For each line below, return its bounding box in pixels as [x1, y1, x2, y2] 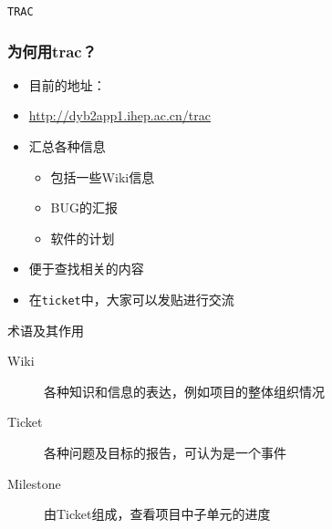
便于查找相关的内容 [28, 259, 144, 278]
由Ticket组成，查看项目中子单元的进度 [44, 504, 271, 524]
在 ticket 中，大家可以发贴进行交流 [28, 290, 234, 309]
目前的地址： [28, 75, 106, 94]
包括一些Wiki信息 [50, 167, 155, 186]
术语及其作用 [7, 320, 84, 339]
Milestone [7, 473, 61, 493]
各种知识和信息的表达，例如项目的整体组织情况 [44, 381, 325, 400]
